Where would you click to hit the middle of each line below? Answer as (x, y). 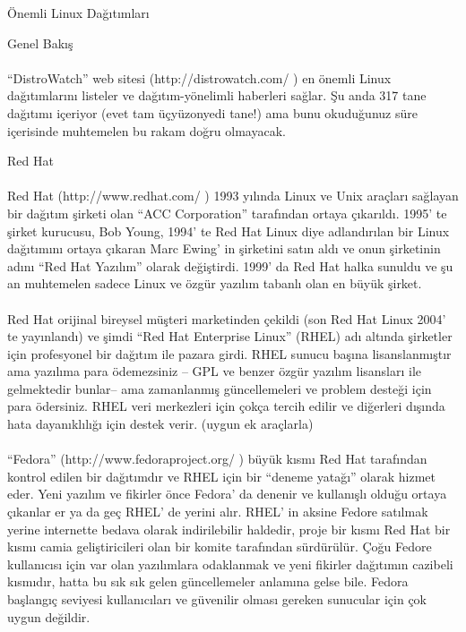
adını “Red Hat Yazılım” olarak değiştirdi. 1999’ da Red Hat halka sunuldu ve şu (230, 265)
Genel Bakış (40, 43)
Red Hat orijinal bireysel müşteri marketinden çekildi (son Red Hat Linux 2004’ (227, 318)
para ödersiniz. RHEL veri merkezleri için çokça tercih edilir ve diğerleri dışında (226, 406)
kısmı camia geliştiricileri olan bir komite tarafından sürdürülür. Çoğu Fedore (220, 547)
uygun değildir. (49, 616)
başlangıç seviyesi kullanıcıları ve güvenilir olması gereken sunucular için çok (217, 599)
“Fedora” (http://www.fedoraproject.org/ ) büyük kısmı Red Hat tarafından (217, 459)
